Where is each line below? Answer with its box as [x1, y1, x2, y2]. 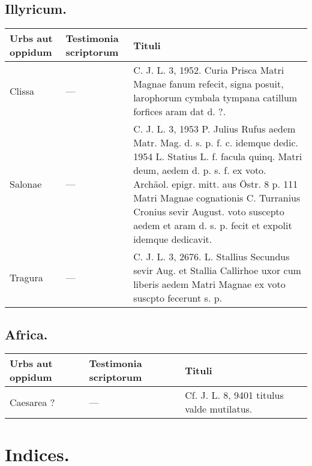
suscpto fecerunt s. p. [133, 291, 223, 305]
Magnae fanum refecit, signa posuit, [133, 77, 284, 91]
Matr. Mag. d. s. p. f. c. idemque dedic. [133, 136, 298, 150]
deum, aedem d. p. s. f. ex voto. [133, 163, 266, 178]
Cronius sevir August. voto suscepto [133, 205, 284, 219]
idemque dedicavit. [133, 232, 212, 246]
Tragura [10, 270, 43, 284]
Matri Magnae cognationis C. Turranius [133, 191, 301, 205]
